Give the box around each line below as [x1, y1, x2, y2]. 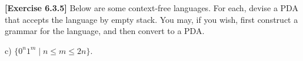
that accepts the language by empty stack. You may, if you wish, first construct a [5, 13, 298, 25]
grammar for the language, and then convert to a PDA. [5, 25, 205, 37]
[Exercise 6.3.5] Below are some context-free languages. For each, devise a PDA [5, 2, 298, 13]
